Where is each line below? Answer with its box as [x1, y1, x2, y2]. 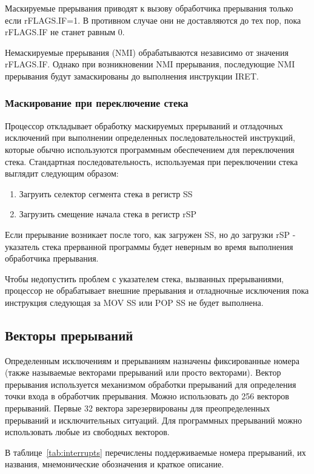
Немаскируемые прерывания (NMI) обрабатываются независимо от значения [5, 46, 289, 58]
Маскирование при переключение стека [5, 95, 189, 110]
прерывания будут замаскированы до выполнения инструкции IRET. [5, 69, 259, 82]
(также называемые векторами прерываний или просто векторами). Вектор [5, 366, 281, 379]
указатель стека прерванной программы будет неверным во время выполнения [5, 240, 293, 252]
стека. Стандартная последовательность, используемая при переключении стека [5, 155, 298, 168]
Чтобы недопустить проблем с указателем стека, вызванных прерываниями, [5, 272, 284, 285]
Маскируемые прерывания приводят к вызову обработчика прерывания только [5, 2, 293, 14]
